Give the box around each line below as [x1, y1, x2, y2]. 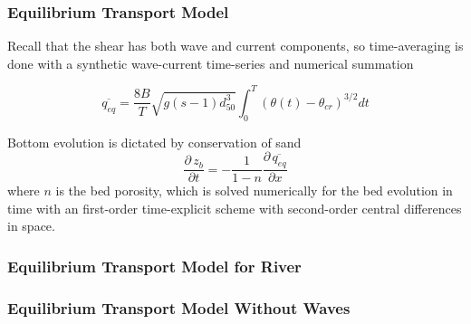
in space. [7, 216, 55, 235]
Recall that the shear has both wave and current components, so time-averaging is [7, 36, 464, 55]
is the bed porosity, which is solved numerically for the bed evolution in [55, 181, 453, 200]
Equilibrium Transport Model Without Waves [7, 296, 351, 319]
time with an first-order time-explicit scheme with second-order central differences [7, 198, 462, 217]
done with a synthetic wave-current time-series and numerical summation [7, 53, 414, 72]
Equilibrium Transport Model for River [7, 254, 302, 277]
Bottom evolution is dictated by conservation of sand [7, 132, 302, 151]
